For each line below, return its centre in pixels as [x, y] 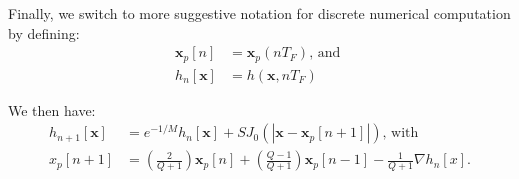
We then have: [52, 109]
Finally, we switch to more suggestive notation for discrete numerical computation [259, 13]
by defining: [44, 32]
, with [400, 133]
